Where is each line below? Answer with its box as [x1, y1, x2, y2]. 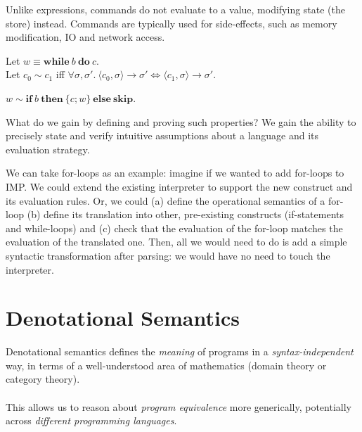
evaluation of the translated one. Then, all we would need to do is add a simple [6, 234, 347, 249]
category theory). [6, 371, 80, 386]
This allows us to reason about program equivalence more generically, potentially [6, 399, 351, 414]
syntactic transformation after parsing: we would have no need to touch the [6, 248, 330, 262]
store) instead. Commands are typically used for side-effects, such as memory [6, 15, 337, 30]
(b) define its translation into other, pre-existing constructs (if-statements [27, 207, 344, 222]
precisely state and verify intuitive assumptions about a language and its [6, 128, 319, 143]
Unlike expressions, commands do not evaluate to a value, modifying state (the [6, 2, 346, 16]
